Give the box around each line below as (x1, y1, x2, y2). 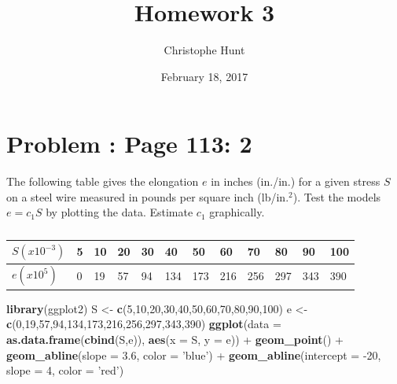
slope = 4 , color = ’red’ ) (6, 362, 124, 378)
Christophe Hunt (164, 42, 245, 58)
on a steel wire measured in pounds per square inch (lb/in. (6, 188, 289, 205)
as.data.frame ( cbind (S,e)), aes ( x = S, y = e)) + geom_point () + (6, 330, 344, 347)
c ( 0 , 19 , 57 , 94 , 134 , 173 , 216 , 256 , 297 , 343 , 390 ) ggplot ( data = (6, 316, 281, 332)
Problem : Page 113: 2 (6, 127, 252, 160)
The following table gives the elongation (6, 173, 199, 190)
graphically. (209, 204, 265, 220)
